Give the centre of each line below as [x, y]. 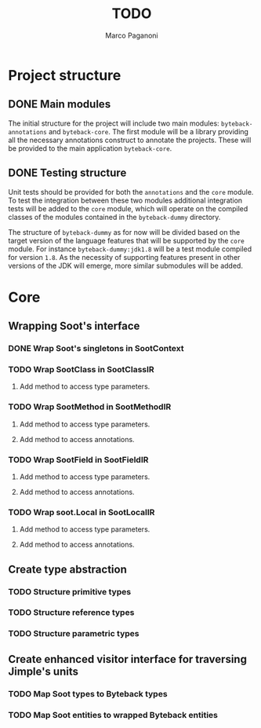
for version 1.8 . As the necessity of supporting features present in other [124, 257]
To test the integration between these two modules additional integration [125, 200]
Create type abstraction [67, 569]
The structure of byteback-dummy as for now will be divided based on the [124, 232]
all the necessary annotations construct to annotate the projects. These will [130, 140]
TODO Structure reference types [71, 613]
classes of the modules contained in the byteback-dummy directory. [114, 217]
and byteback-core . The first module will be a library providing [149, 131]
